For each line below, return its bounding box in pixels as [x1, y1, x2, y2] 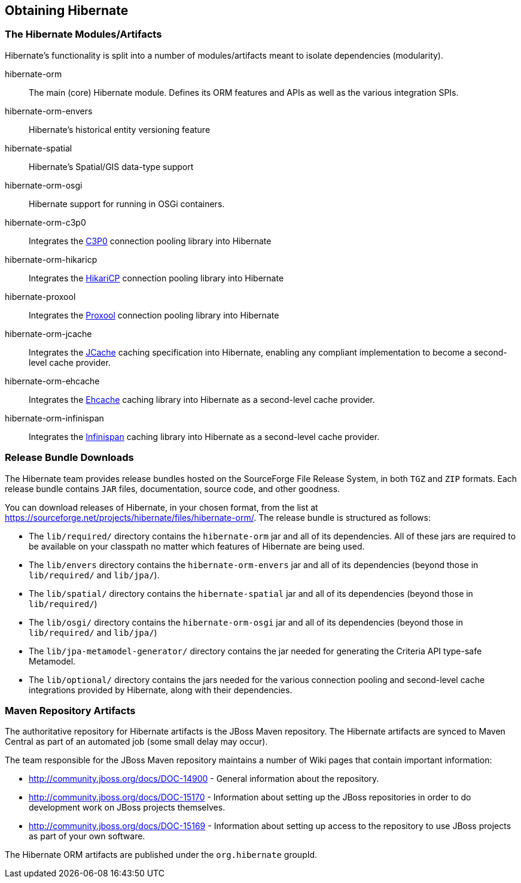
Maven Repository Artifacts [5, 704, 136, 717]
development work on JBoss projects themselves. [29, 802, 226, 813]
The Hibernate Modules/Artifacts [5, 28, 162, 41]
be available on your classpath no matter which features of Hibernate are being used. [29, 541, 365, 551]
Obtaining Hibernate [5, 3, 129, 18]
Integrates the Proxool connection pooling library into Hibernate [29, 309, 279, 320]
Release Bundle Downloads [5, 451, 134, 464]
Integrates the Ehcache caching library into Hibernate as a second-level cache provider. [29, 394, 375, 405]
